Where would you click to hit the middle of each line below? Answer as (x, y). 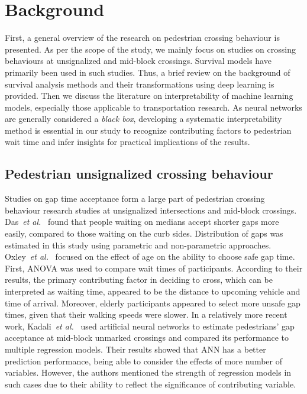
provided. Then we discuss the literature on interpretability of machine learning (149, 96)
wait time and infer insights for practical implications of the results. (127, 142)
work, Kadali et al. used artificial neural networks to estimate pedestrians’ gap (150, 326)
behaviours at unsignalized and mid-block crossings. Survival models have (138, 61)
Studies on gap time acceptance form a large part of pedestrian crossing (135, 198)
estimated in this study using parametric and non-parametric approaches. (138, 245)
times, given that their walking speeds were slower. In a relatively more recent (146, 314)
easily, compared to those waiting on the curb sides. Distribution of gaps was (144, 233)
